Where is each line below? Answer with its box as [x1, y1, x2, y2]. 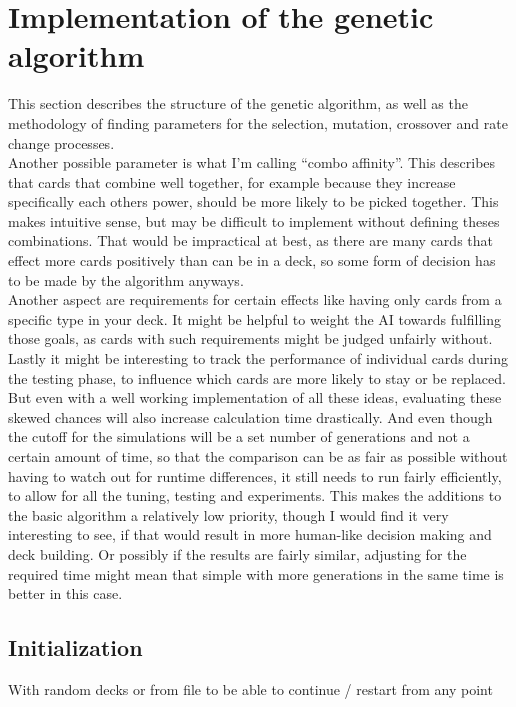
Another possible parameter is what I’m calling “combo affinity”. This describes [8, 152, 496, 173]
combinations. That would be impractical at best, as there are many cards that [8, 230, 494, 251]
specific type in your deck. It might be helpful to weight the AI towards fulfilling [8, 308, 501, 329]
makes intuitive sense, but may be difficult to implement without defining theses [8, 210, 500, 231]
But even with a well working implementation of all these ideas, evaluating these [8, 387, 502, 408]
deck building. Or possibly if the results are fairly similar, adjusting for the [8, 543, 467, 564]
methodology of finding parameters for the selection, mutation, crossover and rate [8, 112, 508, 133]
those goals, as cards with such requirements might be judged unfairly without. [8, 328, 493, 349]
